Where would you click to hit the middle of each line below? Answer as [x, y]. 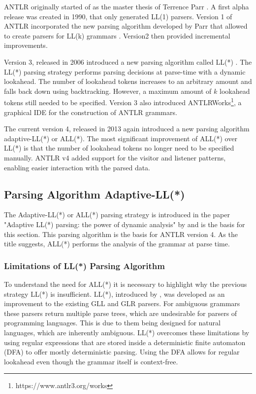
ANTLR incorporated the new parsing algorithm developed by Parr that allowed [126, 26]
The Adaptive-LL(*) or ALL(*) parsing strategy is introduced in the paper [117, 215]
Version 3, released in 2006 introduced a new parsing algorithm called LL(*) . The [128, 61]
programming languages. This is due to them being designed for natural [112, 323]
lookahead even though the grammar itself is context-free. [91, 361]
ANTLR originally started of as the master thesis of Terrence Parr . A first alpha [127, 6]
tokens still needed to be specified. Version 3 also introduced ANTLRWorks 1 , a [123, 101]
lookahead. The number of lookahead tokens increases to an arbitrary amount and [128, 81]
